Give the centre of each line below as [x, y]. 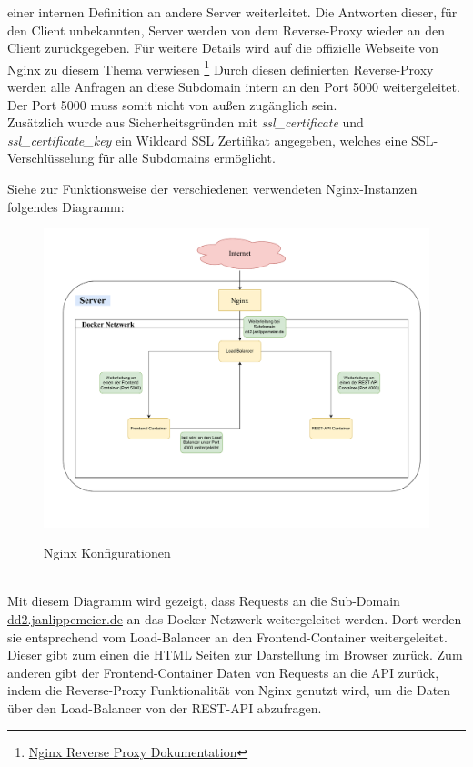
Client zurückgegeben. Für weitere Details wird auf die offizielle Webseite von [223, 48]
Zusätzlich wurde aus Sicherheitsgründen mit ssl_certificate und [186, 122]
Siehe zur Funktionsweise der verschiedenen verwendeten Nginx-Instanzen [212, 188]
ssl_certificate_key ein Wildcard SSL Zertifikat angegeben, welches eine [207, 140]
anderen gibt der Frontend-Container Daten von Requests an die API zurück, [223, 672]
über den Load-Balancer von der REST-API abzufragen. [165, 707]
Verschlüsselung [51, 158]
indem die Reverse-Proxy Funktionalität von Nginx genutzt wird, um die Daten [229, 690]
